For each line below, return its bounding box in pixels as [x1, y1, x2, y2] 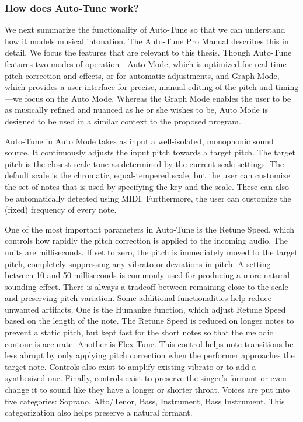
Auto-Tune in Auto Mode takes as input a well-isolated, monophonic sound [5, 134, 274, 147]
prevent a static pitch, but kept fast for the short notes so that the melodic [5, 326, 273, 338]
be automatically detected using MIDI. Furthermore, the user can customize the [5, 192, 291, 204]
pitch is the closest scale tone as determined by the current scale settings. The [5, 157, 284, 170]
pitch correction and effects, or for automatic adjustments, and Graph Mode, [5, 69, 280, 81]
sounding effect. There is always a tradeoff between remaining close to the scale [5, 280, 288, 292]
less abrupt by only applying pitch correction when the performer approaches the [5, 349, 295, 361]
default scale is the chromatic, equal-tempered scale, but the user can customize [5, 169, 290, 181]
